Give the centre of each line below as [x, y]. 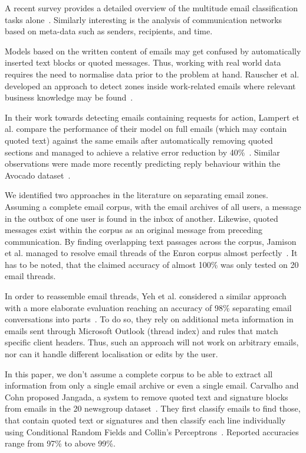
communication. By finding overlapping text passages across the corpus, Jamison [151, 241]
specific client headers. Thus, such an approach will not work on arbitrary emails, [152, 342]
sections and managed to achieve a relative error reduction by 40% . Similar [142, 152]
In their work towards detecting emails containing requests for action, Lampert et [152, 117]
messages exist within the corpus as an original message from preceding [134, 230]
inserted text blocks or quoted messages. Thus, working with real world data [143, 62]
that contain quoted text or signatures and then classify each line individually [145, 420]
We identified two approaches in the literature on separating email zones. [136, 195]
